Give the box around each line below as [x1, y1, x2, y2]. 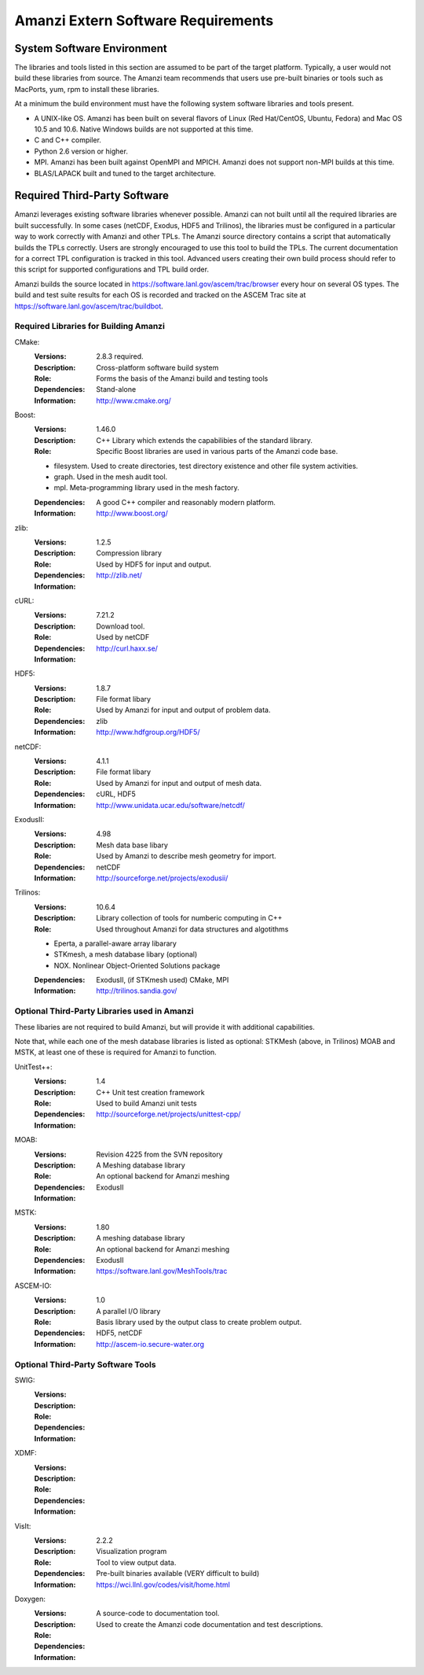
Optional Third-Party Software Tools [14, 1359, 156, 1370]
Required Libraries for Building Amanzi [14, 321, 165, 332]
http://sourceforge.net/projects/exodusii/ [96, 873, 228, 883]
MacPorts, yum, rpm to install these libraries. [14, 84, 160, 94]
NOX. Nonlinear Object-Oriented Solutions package [53, 961, 221, 970]
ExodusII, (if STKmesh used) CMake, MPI [96, 976, 229, 985]
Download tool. [96, 622, 145, 631]
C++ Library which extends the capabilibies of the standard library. [96, 435, 313, 445]
